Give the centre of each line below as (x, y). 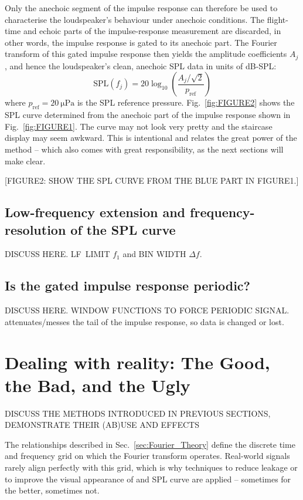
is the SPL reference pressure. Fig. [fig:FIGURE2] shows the (186, 102)
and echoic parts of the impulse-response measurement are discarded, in (152, 31)
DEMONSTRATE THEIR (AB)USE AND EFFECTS (102, 425)
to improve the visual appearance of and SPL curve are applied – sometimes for (148, 479)
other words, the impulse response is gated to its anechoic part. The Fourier (141, 42)
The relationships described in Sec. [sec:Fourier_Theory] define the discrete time (150, 444)
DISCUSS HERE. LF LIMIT (57, 254)
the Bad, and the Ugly (98, 385)
